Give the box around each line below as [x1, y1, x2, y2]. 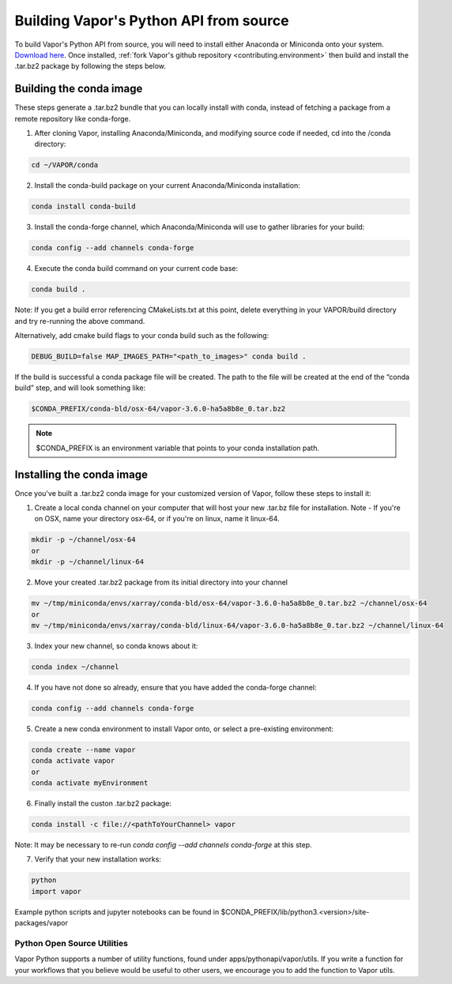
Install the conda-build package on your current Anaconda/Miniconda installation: [34, 181, 300, 190]
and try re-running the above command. [14, 316, 145, 325]
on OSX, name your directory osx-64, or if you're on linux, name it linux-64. [34, 514, 280, 524]
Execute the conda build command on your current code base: [34, 264, 239, 273]
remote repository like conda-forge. [14, 114, 131, 123]
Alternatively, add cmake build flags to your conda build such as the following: [14, 331, 269, 340]
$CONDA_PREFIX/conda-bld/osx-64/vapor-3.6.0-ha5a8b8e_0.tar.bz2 [31, 404, 286, 414]
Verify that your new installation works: [34, 854, 162, 864]
